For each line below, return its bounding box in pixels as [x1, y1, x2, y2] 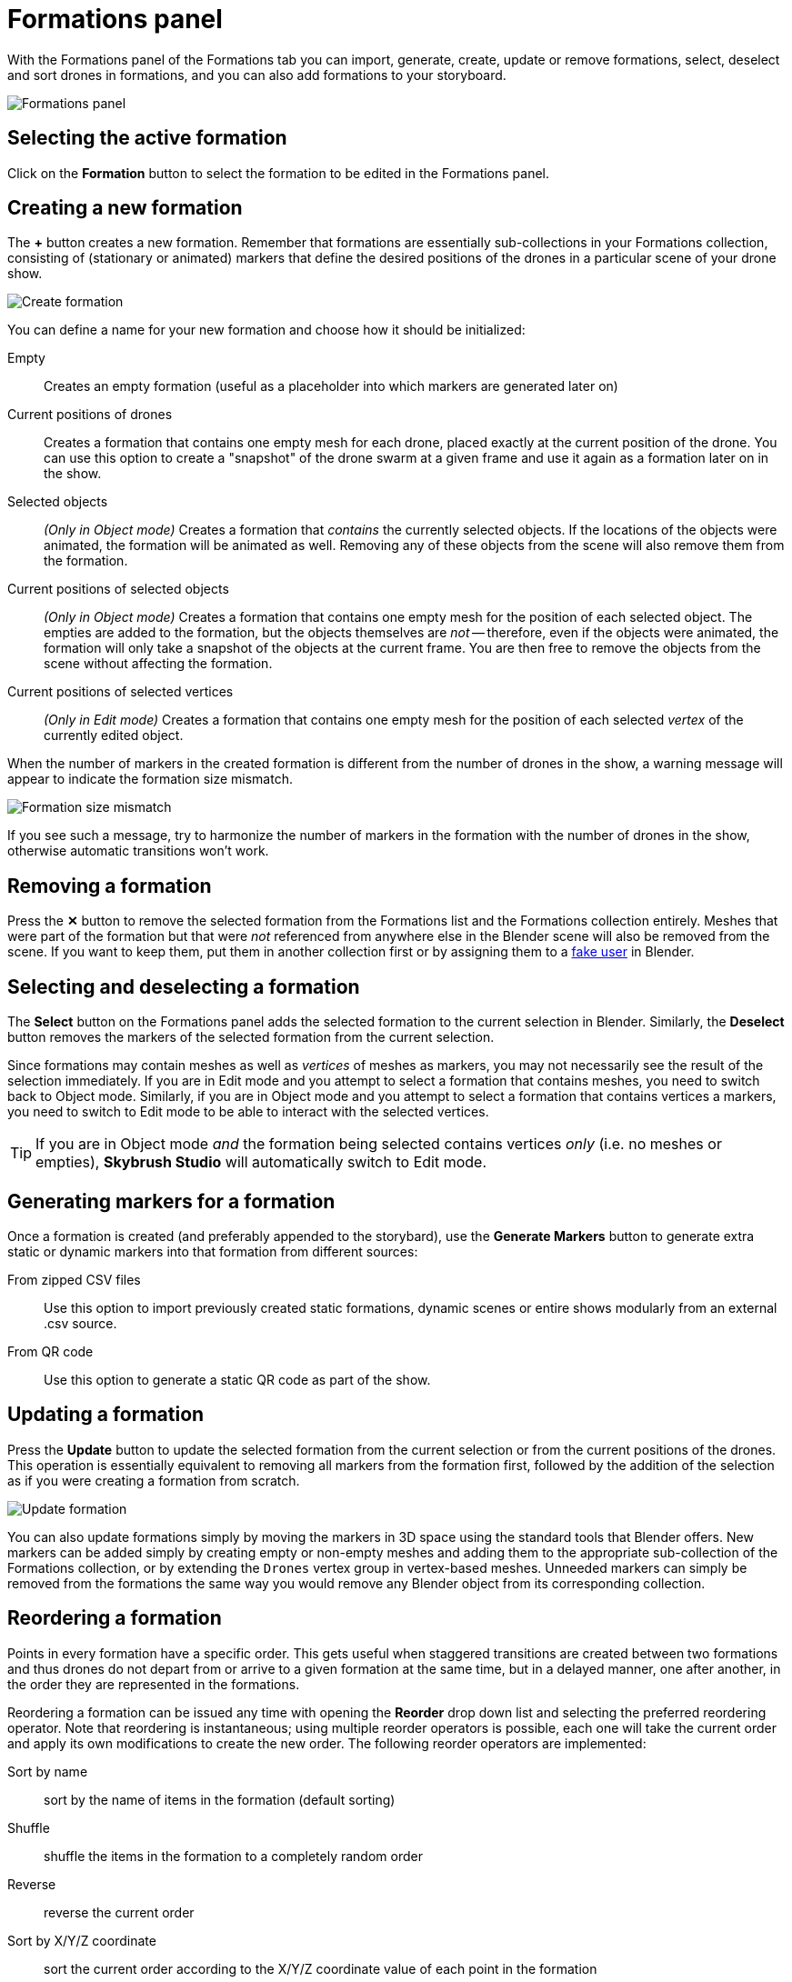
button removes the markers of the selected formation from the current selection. [7, 1029, 495, 1046]
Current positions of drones [7, 406, 173, 423]
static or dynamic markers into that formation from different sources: [7, 1243, 418, 1259]
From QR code [7, 1343, 94, 1359]
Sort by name [7, 1763, 88, 1779]
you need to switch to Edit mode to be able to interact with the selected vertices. [7, 1104, 489, 1120]
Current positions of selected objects [7, 581, 229, 597]
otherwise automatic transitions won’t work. [7, 843, 269, 859]
